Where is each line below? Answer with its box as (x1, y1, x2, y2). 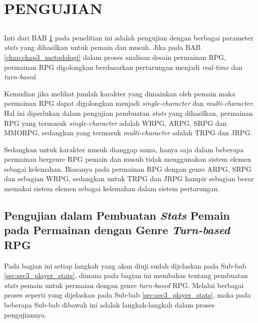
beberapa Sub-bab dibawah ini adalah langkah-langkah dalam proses (4, 300, 215, 310)
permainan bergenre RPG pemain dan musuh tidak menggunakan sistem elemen (4, 154, 251, 164)
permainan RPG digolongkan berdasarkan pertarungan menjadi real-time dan (4, 61, 242, 72)
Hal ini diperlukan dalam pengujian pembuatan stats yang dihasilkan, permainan (4, 107, 253, 118)
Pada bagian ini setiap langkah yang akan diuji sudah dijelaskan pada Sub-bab (4, 260, 246, 271)
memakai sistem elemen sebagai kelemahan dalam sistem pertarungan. (4, 183, 220, 194)
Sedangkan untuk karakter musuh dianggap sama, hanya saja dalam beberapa (4, 144, 244, 154)
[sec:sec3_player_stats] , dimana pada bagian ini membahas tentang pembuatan (4, 270, 248, 281)
